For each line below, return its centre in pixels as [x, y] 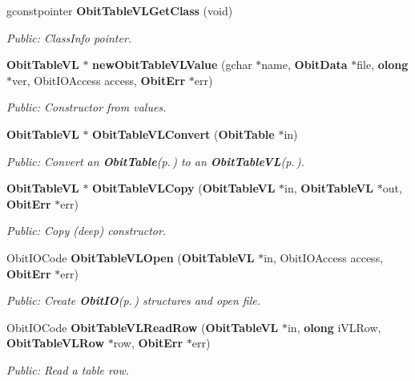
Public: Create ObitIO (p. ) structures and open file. [133, 300]
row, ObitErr [148, 343]
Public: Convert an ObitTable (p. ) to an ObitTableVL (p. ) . [156, 161]
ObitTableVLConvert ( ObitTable [183, 134]
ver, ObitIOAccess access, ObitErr [99, 80]
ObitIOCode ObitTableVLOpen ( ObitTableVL [131, 257]
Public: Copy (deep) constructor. [87, 231]
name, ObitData [304, 65]
